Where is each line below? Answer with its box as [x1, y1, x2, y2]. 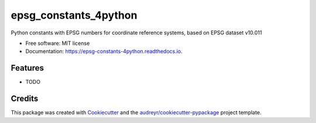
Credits [11, 94, 39, 104]
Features [11, 63, 44, 73]
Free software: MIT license [25, 40, 90, 47]
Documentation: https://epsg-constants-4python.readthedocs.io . [25, 48, 183, 55]
